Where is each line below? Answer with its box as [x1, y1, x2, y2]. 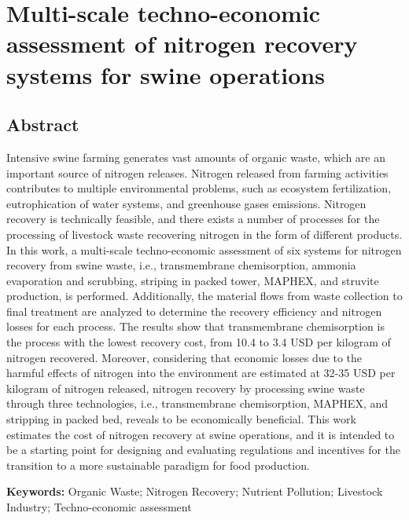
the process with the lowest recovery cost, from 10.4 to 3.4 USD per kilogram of [6, 334, 391, 350]
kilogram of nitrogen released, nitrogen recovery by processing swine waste [6, 379, 365, 396]
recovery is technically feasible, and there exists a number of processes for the [6, 211, 380, 227]
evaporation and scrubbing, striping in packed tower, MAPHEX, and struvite [6, 272, 379, 288]
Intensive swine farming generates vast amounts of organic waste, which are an [6, 148, 386, 165]
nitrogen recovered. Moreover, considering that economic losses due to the [6, 349, 363, 365]
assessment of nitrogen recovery [6, 27, 358, 60]
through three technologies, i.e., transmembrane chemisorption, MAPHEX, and [6, 395, 389, 412]
